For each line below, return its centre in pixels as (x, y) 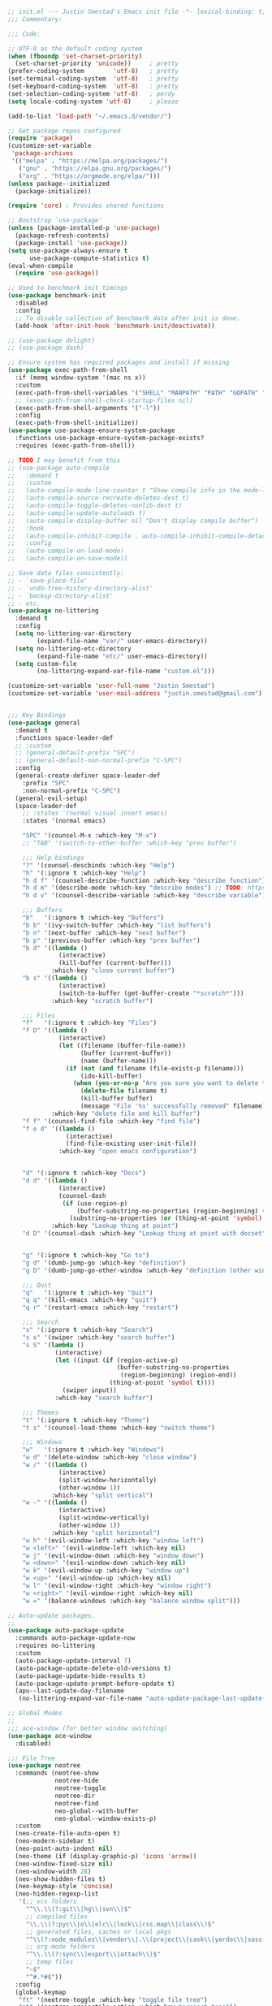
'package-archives (42, 153)
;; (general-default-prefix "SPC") (75, 753)
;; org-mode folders (60, 1947)
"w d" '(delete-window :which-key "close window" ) (110, 1458)
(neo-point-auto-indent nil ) (64, 1848)
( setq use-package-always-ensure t (68, 251)
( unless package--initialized (59, 184)
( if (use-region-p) (95, 1203)
